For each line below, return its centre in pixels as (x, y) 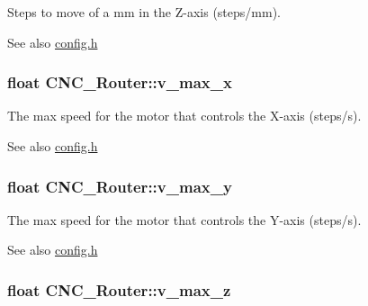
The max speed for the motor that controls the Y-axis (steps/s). (184, 219)
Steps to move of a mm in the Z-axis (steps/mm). (144, 12)
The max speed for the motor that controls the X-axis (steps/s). (184, 116)
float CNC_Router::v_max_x (120, 82)
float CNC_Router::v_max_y (120, 186)
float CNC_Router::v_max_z (119, 289)
